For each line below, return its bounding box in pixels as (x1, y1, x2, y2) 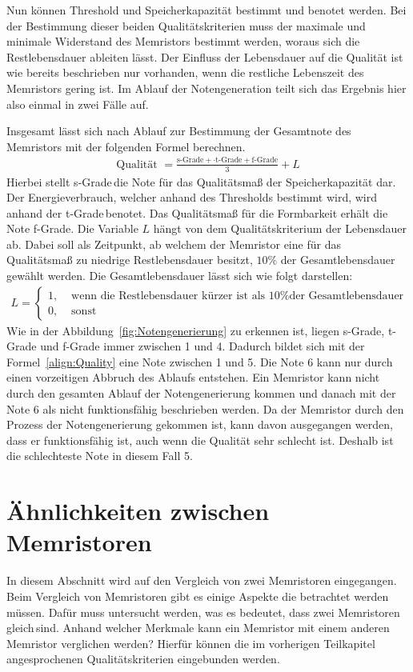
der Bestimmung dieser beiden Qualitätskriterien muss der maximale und (6, 17, 366, 34)
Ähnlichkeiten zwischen (6, 494, 270, 527)
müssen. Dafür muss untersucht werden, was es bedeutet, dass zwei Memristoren (6, 603, 400, 620)
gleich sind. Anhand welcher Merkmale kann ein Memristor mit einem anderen (6, 619, 390, 636)
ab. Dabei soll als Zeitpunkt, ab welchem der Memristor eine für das (6, 235, 341, 252)
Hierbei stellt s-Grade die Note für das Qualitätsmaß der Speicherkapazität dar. (6, 173, 396, 190)
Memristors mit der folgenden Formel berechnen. (6, 138, 246, 154)
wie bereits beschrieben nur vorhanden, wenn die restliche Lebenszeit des (6, 64, 364, 81)
